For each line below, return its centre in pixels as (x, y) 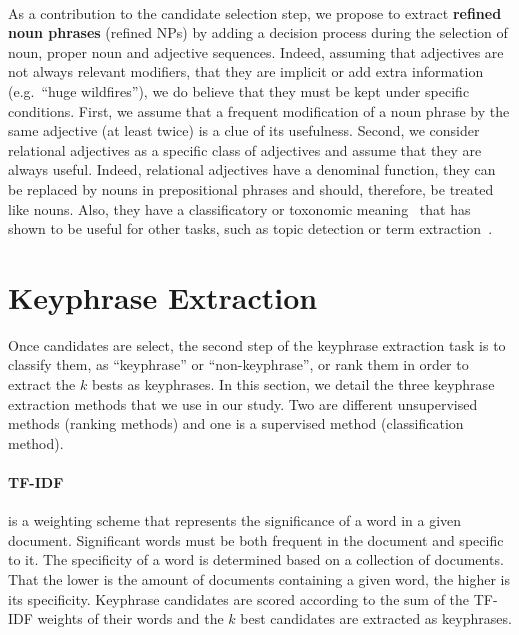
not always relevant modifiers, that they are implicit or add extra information (246, 71)
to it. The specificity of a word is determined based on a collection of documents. (256, 559)
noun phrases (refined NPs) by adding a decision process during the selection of (258, 32)
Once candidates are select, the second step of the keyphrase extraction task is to (257, 344)
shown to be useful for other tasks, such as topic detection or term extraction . (250, 228)
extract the (42, 384)
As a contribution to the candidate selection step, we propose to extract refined (255, 12)
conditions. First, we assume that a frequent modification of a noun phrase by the (259, 110)
